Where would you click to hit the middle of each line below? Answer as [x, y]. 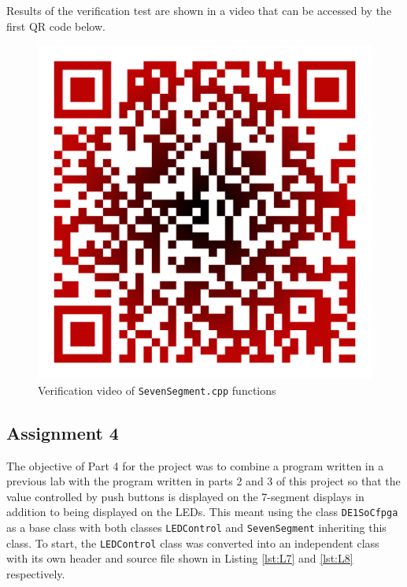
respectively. [36, 573]
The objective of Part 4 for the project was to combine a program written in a [195, 465]
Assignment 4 [63, 432]
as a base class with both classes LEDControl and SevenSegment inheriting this [196, 528]
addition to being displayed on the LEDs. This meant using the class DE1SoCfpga [202, 512]
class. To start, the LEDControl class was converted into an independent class [193, 542]
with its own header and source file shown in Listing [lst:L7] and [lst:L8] [180, 558]
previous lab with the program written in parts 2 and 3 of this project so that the [203, 481]
